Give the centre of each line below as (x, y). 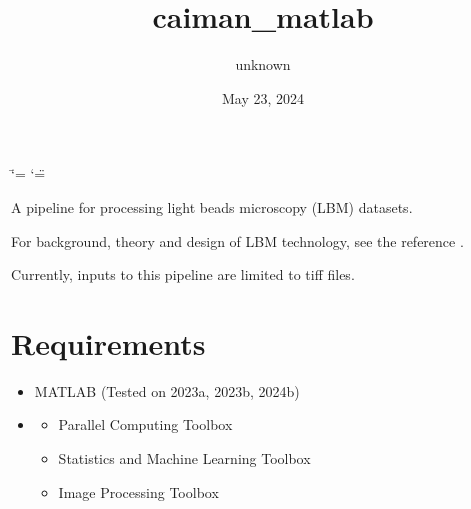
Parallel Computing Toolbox (145, 424)
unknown (263, 64)
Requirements (108, 342)
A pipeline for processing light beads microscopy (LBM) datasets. (212, 206)
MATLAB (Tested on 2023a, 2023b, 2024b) (167, 390)
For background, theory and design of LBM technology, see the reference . (237, 240)
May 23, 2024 (263, 97)
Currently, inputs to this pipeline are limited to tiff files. (183, 274)
